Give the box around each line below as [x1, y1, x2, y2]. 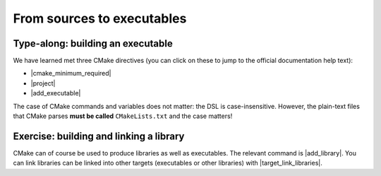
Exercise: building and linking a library [13, 130, 185, 142]
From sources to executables [13, 11, 187, 26]
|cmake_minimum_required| [30, 69, 112, 78]
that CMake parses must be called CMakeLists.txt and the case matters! [13, 112, 233, 120]
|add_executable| [30, 89, 81, 98]
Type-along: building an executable [13, 37, 173, 49]
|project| [30, 78, 56, 88]
